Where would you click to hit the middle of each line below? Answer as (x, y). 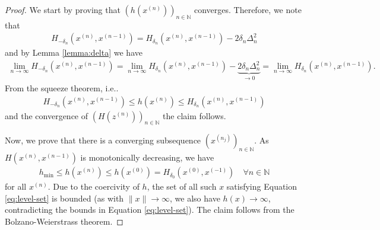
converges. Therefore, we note (248, 9)
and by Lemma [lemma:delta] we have (74, 52)
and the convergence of (47, 115)
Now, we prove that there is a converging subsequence (103, 140)
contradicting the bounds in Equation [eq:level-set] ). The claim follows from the (150, 210)
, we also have (195, 198)
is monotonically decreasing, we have (147, 157)
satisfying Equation (262, 186)
